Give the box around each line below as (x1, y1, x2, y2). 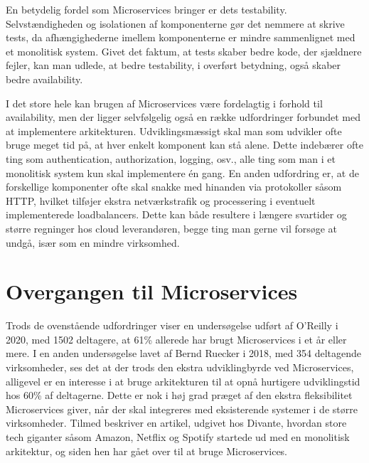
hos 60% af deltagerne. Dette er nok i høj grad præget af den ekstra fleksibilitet (6, 388, 353, 403)
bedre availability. (6, 71, 83, 86)
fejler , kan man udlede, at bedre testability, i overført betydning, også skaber (6, 58, 341, 73)
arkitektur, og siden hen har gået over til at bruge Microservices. (6, 443, 288, 458)
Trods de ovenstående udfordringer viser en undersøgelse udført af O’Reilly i (6, 318, 338, 333)
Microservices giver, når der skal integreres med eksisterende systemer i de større (6, 401, 358, 416)
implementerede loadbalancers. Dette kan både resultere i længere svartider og (6, 207, 347, 222)
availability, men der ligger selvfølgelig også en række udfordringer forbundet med (6, 110, 361, 124)
